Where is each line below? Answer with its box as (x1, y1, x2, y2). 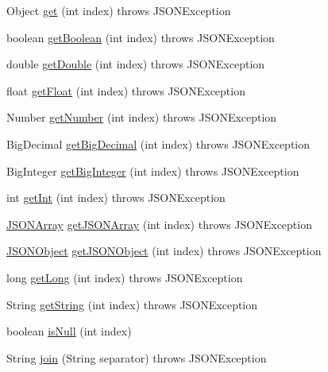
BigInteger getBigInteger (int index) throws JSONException (6, 162, 299, 179)
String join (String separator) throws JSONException (6, 349, 267, 366)
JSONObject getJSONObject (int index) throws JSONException (6, 242, 322, 259)
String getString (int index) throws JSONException (6, 296, 258, 312)
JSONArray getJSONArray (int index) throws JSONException (6, 215, 312, 232)
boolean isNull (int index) (6, 323, 132, 339)
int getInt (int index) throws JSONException (6, 189, 226, 206)
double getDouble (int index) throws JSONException (6, 56, 265, 72)
